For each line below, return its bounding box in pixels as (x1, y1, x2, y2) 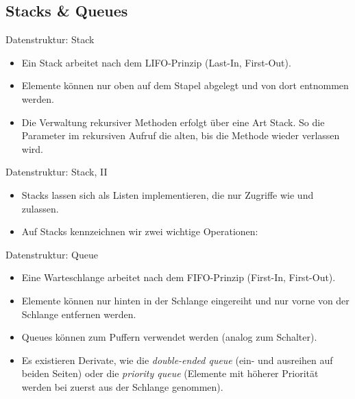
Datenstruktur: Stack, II (5, 165, 108, 179)
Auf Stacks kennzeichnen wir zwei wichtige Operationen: (21, 224, 258, 239)
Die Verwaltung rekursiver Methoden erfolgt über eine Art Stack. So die (21, 114, 325, 129)
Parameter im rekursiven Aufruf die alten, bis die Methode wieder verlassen (21, 128, 340, 143)
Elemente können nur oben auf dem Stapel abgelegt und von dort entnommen (21, 78, 349, 93)
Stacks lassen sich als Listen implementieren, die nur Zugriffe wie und (21, 187, 314, 202)
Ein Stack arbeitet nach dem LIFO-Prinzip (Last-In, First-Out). (21, 55, 291, 69)
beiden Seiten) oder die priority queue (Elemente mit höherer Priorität (21, 366, 319, 380)
